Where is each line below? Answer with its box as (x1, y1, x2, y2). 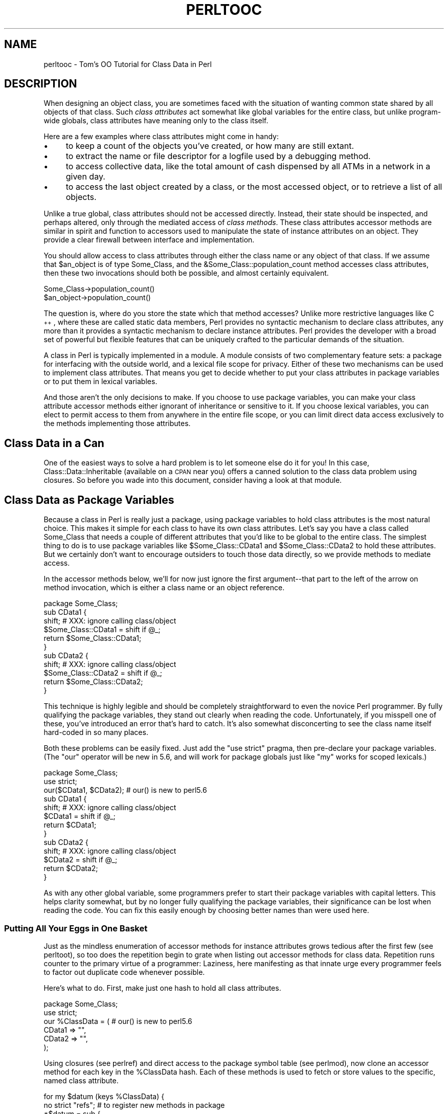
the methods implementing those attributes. (43, 419, 191, 428)
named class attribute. (43, 1076, 119, 1085)
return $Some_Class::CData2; (43, 677, 143, 686)
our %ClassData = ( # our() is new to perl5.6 (43, 1016, 192, 1026)
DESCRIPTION (4, 77, 77, 91)
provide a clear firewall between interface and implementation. (43, 235, 255, 244)
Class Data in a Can (4, 436, 104, 450)
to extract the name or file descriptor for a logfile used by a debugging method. (65, 151, 371, 162)
